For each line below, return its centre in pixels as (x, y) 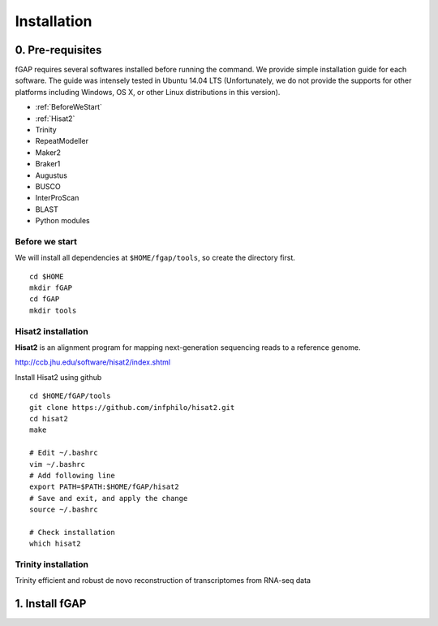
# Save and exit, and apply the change (109, 498)
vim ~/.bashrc (57, 464)
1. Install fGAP (51, 604)
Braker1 (48, 164)
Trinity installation (52, 564)
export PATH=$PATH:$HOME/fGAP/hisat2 (105, 487)
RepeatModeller (62, 141)
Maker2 (48, 152)
